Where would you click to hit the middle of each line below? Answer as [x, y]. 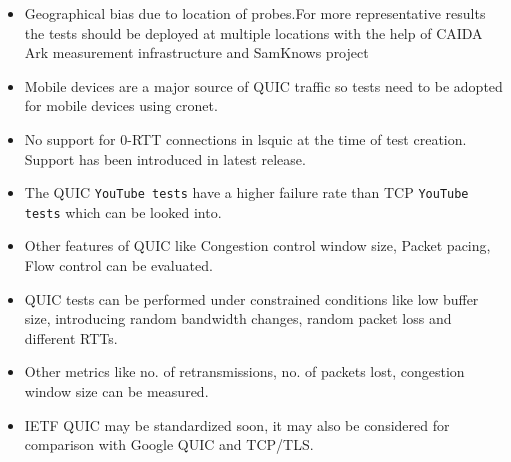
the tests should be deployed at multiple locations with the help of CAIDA [253, 32]
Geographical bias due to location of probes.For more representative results [255, 13]
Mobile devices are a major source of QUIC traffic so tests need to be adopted [263, 85]
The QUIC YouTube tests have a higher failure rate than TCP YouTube [246, 192]
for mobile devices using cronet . [121, 105]
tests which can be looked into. [123, 211]
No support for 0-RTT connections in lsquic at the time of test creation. [245, 138]
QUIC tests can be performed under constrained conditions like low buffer [251, 298]
